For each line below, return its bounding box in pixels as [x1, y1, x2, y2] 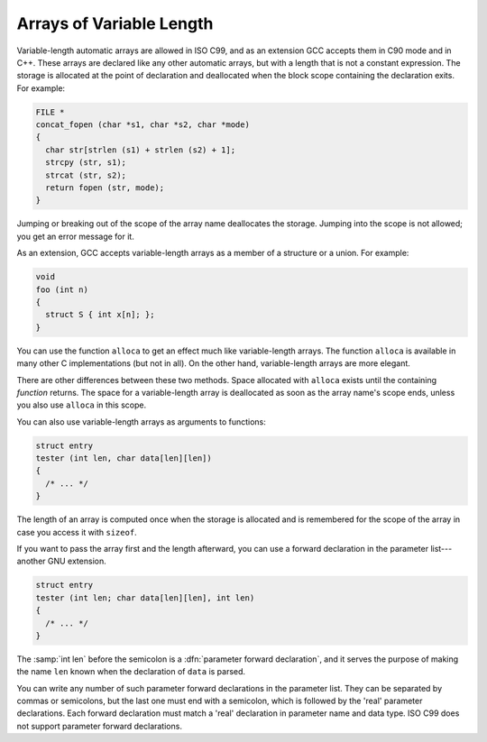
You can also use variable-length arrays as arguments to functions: [16, 416, 266, 427]
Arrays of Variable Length [16, 14, 214, 33]
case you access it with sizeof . [16, 527, 137, 537]
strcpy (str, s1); [45, 158, 126, 168]
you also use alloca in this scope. [16, 399, 147, 410]
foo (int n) [35, 284, 89, 295]
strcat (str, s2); [45, 169, 126, 180]
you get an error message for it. [16, 231, 134, 242]
